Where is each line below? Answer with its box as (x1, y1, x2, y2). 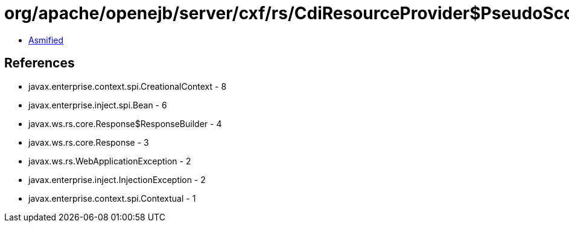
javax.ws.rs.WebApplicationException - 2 (28, 155, 191, 166)
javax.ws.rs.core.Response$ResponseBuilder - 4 (28, 118, 222, 129)
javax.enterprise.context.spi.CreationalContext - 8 (28, 81, 227, 92)
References (4, 55, 75, 71)
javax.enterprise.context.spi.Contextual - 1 (28, 193, 196, 204)
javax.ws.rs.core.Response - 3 (28, 137, 149, 148)
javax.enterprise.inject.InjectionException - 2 (28, 174, 206, 185)
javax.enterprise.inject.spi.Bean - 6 (28, 99, 167, 110)
